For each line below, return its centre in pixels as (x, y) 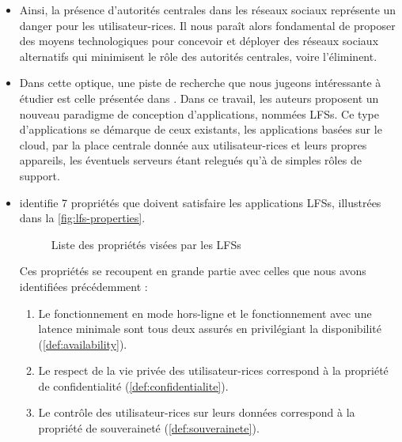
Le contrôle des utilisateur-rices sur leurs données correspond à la (197, 412)
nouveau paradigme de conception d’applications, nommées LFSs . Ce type (199, 113)
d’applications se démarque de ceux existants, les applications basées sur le (201, 129)
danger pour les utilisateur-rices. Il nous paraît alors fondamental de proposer (207, 25)
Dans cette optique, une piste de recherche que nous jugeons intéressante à (200, 83)
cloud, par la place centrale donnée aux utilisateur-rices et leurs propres (193, 144)
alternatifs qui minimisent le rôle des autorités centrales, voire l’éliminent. (198, 56)
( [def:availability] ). (83, 344)
